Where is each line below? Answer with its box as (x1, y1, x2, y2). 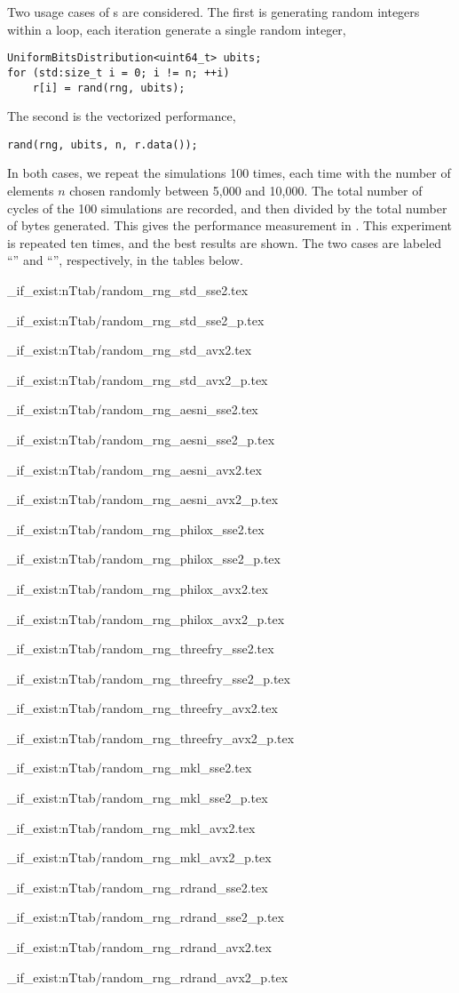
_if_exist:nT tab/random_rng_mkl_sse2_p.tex (7, 789, 268, 807)
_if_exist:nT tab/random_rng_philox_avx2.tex (7, 579, 268, 597)
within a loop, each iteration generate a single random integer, (7, 20, 346, 38)
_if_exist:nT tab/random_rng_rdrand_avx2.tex (7, 938, 272, 957)
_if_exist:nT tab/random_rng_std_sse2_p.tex (7, 310, 265, 329)
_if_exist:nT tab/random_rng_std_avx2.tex (7, 340, 252, 359)
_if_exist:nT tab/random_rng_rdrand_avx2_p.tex (7, 967, 289, 986)
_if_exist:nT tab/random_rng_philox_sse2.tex (7, 519, 265, 538)
